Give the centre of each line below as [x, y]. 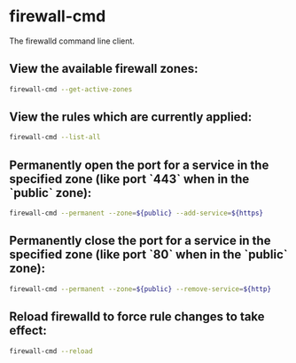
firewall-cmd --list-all [55, 138]
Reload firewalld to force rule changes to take [137, 317]
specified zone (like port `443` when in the [129, 179]
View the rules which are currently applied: [131, 117]
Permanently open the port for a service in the [139, 165]
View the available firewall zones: [104, 69]
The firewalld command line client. [72, 41]
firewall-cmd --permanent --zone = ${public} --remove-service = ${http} [140, 289]
